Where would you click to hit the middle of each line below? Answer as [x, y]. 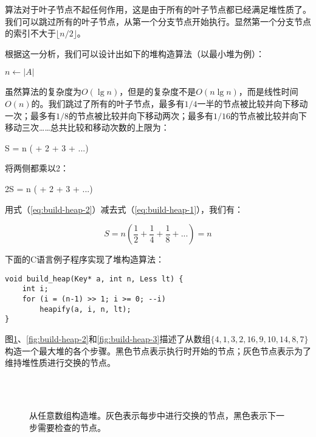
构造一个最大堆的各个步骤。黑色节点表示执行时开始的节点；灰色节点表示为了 [158, 350]
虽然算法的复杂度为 [43, 91]
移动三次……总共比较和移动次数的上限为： [87, 127]
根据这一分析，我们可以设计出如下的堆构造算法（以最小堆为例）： [135, 53]
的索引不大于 [30, 33]
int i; [35, 289]
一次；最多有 [30, 115]
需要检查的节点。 [71, 427]
